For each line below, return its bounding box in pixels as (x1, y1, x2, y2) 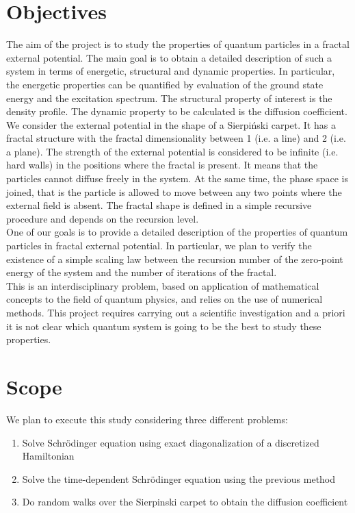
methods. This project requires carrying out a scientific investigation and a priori (6, 305, 345, 319)
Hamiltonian (22, 449, 75, 463)
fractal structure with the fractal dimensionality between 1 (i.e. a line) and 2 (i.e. (6, 131, 346, 145)
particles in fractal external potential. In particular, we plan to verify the (6, 238, 312, 253)
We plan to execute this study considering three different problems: (6, 412, 288, 426)
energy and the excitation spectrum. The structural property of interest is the (6, 90, 332, 105)
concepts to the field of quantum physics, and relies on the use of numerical (6, 292, 323, 306)
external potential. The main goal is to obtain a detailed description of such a (6, 50, 332, 64)
